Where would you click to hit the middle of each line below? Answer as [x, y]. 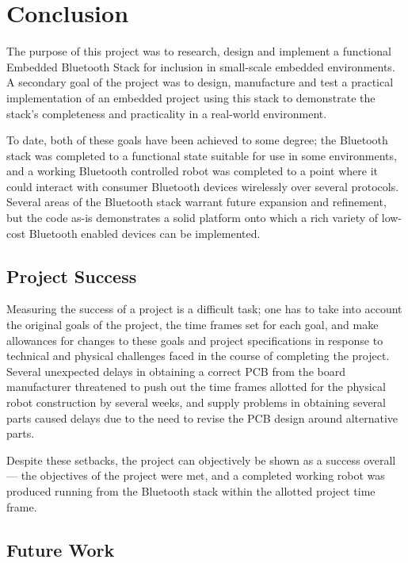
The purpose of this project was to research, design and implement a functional [199, 51]
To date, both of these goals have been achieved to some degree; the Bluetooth [197, 140]
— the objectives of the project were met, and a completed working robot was [196, 475]
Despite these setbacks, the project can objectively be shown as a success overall [201, 460]
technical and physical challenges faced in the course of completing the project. [198, 356]
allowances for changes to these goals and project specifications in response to [195, 340]
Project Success [72, 276]
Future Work [61, 549]
